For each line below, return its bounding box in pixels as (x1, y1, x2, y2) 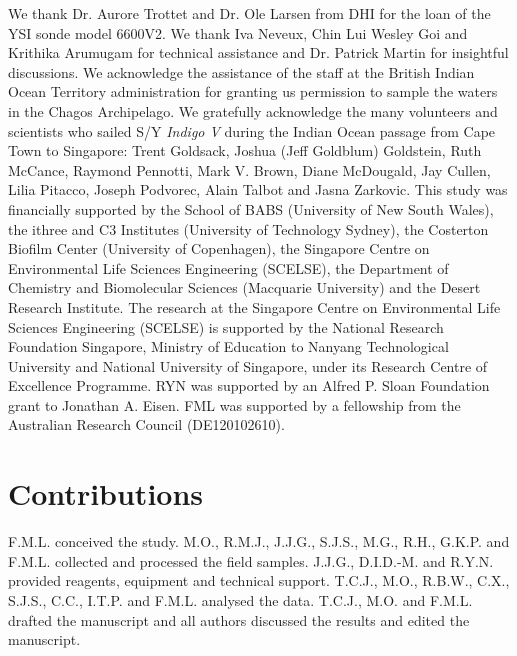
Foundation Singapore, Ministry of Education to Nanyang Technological (8, 336, 449, 357)
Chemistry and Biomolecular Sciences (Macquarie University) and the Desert (8, 277, 481, 298)
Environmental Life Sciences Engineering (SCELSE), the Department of (8, 257, 449, 278)
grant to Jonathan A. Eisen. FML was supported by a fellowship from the (8, 394, 461, 415)
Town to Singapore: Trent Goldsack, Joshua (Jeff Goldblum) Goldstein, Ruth (8, 140, 482, 161)
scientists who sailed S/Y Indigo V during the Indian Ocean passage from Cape (8, 120, 496, 141)
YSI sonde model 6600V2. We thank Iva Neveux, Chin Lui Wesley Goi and (8, 22, 468, 43)
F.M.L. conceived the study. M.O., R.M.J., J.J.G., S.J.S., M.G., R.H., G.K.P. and (8, 531, 510, 552)
